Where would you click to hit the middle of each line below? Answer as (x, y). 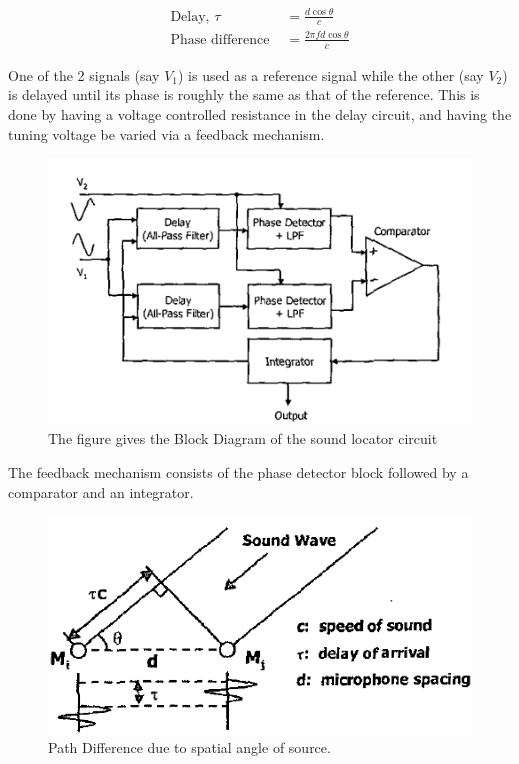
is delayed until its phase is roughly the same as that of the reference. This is (244, 94)
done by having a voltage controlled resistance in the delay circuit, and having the (260, 113)
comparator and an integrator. (101, 491)
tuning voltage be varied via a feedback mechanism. (166, 133)
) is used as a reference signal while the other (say (331, 74)
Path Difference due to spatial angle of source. (189, 747)
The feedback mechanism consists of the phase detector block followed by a (238, 472)
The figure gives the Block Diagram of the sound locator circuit (243, 438)
